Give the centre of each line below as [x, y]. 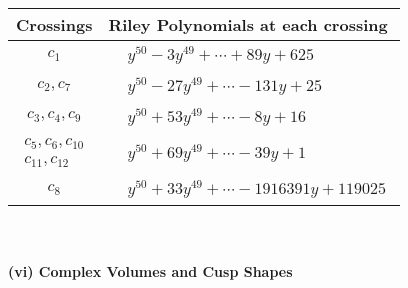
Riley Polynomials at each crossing [248, 24]
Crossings [54, 24]
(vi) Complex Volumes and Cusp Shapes [150, 270]
